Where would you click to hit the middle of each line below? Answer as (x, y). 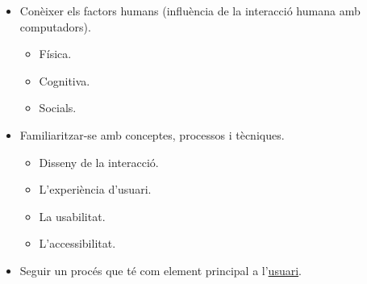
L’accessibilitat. (77, 243)
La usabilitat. (72, 216)
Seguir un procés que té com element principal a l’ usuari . (161, 270)
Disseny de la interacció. (99, 162)
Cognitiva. (65, 80)
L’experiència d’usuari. (95, 189)
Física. (55, 54)
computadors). (55, 26)
